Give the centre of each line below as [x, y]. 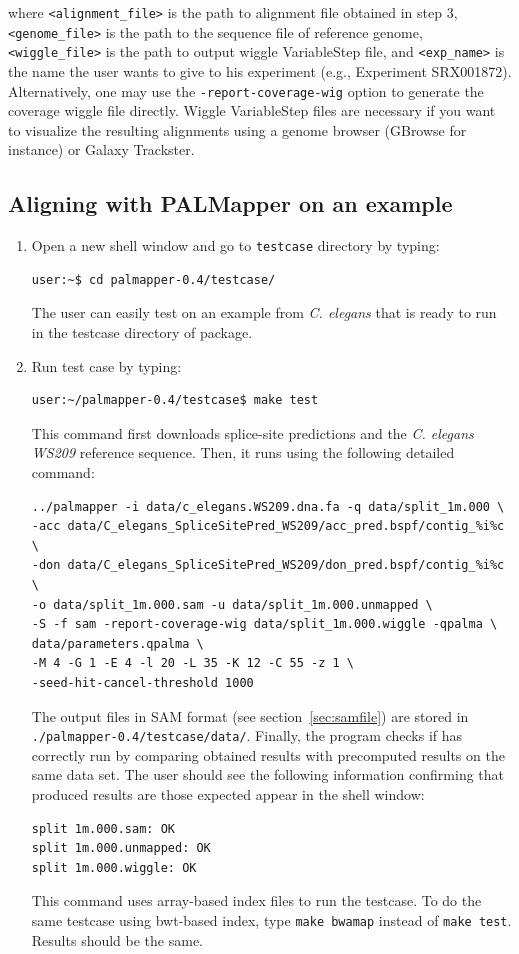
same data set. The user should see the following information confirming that [268, 774]
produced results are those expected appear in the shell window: [228, 793]
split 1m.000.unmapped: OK [121, 848]
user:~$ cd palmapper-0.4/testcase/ [153, 279]
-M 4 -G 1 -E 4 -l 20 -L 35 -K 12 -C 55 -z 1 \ [192, 663]
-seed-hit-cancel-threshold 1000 [142, 682]
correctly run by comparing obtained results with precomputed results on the [268, 754]
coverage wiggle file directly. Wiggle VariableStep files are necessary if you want [252, 110]
